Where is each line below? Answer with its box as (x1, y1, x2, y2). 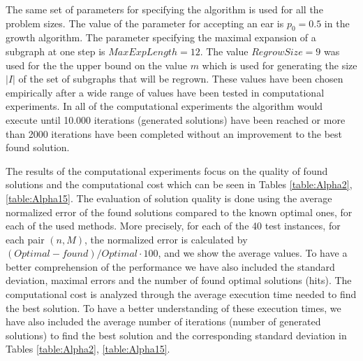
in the (324, 15, 350, 30)
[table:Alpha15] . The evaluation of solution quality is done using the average (6, 190, 332, 205)
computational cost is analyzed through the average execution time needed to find (6, 287, 357, 302)
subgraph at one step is (6, 43, 105, 58)
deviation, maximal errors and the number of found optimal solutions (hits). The (6, 273, 352, 288)
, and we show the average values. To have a (158, 246, 348, 260)
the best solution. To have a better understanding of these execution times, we (6, 300, 341, 315)
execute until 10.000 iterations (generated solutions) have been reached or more (6, 112, 346, 127)
